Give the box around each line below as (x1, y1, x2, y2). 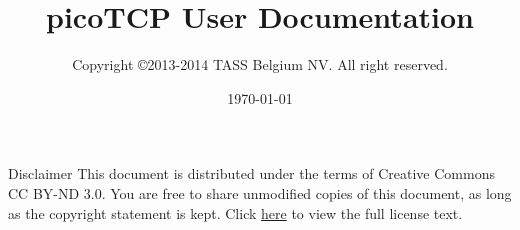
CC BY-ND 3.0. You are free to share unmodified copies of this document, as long (8, 182, 512, 203)
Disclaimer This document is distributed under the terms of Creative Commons (8, 163, 495, 184)
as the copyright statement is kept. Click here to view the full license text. (8, 202, 463, 223)
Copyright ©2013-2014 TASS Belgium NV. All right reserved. (72, 54, 448, 75)
